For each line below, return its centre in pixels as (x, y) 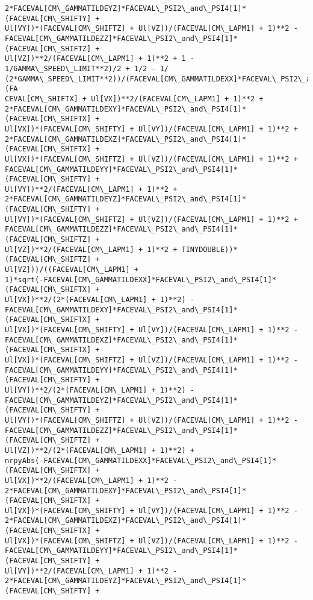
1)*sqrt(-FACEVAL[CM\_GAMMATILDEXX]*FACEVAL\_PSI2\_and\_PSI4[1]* (141, 279)
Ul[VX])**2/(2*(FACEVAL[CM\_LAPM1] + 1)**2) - (100, 300)
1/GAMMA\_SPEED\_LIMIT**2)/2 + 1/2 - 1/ (87, 68)
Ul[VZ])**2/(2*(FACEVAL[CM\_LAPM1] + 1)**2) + (100, 450)
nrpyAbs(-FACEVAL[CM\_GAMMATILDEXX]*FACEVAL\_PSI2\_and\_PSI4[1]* (141, 460)
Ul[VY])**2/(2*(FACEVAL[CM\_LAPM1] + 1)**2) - (100, 390)
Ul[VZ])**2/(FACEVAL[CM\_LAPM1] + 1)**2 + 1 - (100, 59)
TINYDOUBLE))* (209, 249)
